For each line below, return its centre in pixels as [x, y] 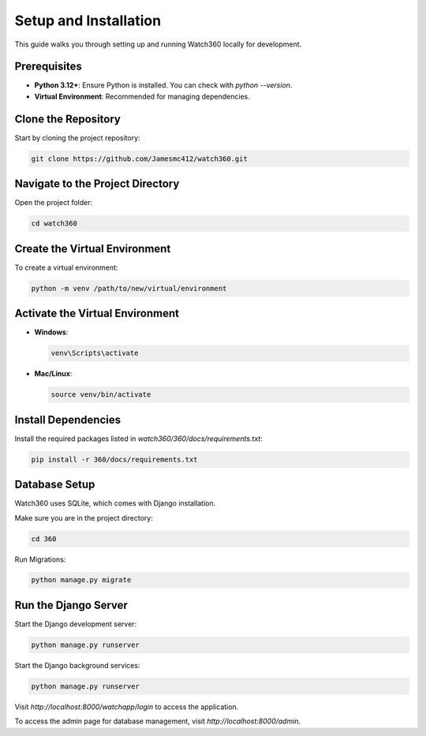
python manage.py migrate [81, 580]
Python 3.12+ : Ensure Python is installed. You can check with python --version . [163, 85]
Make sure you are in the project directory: [84, 517]
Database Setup [55, 485]
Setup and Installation [88, 21]
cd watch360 [54, 224]
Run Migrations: [40, 559]
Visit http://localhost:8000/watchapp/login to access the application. [127, 707]
